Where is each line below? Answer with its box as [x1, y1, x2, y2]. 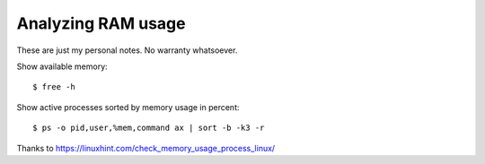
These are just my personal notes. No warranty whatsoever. [16, 45, 238, 56]
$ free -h [32, 82, 75, 92]
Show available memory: [16, 61, 108, 72]
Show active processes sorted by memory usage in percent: [16, 101, 240, 112]
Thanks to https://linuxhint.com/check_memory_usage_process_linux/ [16, 142, 276, 153]
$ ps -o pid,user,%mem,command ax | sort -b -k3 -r [32, 123, 265, 134]
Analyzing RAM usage [16, 13, 186, 33]
